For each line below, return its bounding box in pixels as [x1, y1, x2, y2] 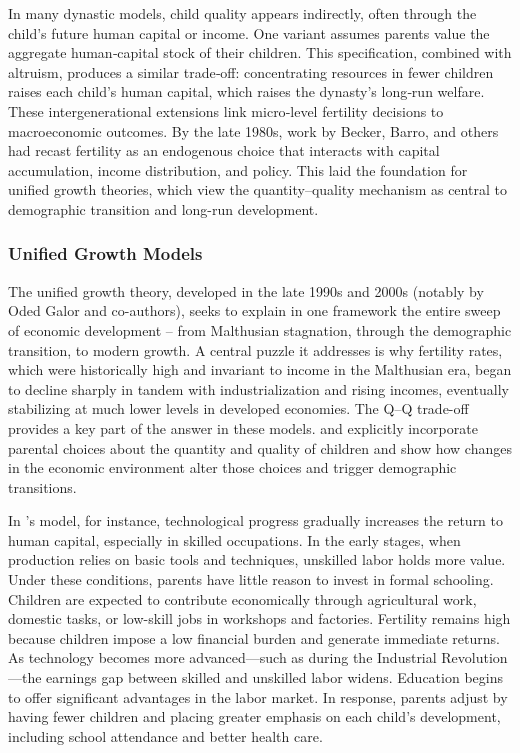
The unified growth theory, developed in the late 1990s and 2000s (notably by [8, 280, 484, 301]
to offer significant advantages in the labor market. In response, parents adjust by [8, 686, 508, 707]
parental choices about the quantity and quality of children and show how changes [8, 437, 512, 458]
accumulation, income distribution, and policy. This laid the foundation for [8, 159, 468, 180]
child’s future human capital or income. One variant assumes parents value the [8, 22, 490, 43]
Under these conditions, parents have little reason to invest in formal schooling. [8, 569, 494, 590]
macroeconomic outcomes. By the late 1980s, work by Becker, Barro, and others [8, 120, 499, 141]
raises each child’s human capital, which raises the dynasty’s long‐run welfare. [8, 81, 485, 102]
